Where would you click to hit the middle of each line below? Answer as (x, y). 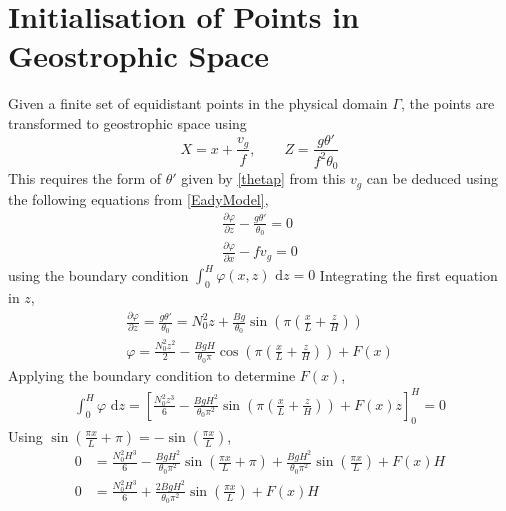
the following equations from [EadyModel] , (138, 198)
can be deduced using (432, 178)
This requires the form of (85, 178)
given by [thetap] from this (263, 178)
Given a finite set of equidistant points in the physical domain (198, 103)
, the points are (447, 103)
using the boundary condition (98, 274)
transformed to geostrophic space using (127, 122)
